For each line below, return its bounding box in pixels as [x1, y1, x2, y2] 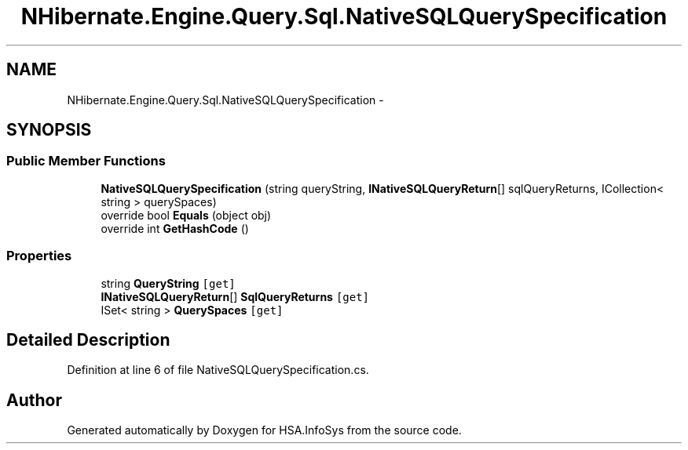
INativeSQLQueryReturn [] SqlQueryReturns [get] [101, 289, 370, 303]
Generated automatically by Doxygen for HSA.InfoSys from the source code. [67, 423, 462, 437]
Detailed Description [6, 329, 170, 350]
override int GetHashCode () [101, 221, 249, 235]
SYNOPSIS [6, 120, 92, 140]
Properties [6, 248, 72, 264]
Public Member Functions [6, 153, 166, 169]
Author [6, 390, 62, 410]
